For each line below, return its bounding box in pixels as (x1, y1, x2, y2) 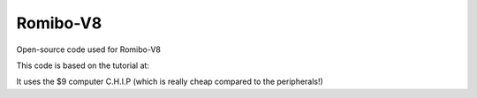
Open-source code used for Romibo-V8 (16, 44, 161, 55)
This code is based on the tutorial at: (16, 60, 150, 71)
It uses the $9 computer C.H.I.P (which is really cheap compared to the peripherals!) (16, 76, 324, 87)
